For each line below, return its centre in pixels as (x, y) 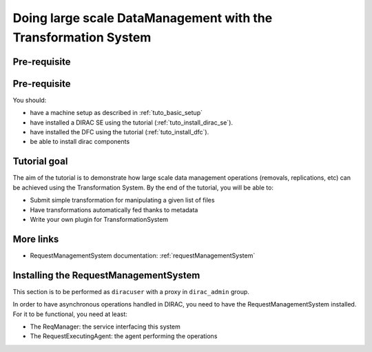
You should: (30, 100)
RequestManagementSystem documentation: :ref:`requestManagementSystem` (143, 256)
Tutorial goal (40, 162)
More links (36, 239)
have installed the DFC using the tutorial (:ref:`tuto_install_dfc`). (120, 132)
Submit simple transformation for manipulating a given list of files (122, 200)
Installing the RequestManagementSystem (106, 275)
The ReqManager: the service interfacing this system (105, 327)
